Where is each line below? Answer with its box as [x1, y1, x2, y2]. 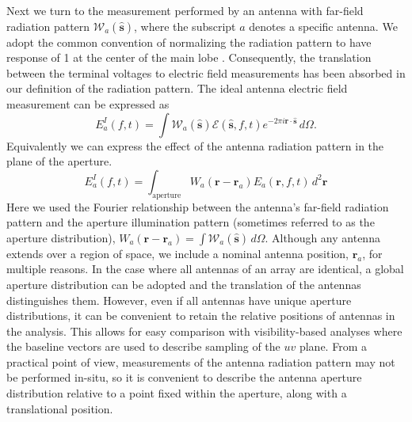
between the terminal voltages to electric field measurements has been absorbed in [6, 64, 406, 81]
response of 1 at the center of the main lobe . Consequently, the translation [6, 49, 372, 66]
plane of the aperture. [6, 153, 113, 169]
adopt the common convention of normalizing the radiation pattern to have [6, 33, 372, 50]
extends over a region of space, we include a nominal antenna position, [6, 245, 349, 261]
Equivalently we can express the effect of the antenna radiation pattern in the [6, 137, 384, 154]
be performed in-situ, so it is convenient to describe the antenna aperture [6, 369, 362, 386]
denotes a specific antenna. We [249, 17, 398, 34]
